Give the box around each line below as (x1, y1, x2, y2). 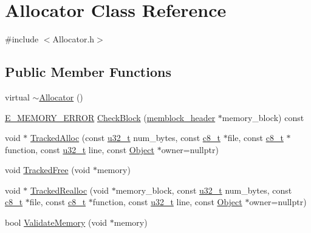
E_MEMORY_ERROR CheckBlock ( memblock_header (5, 111, 216, 123)
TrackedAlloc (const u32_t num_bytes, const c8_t (30, 131, 220, 144)
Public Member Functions (5, 62, 171, 81)
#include (5, 33, 39, 45)
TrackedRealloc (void (30, 183, 109, 196)
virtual (5, 90, 30, 103)
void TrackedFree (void (5, 163, 91, 176)
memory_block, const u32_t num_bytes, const (115, 183, 292, 196)
